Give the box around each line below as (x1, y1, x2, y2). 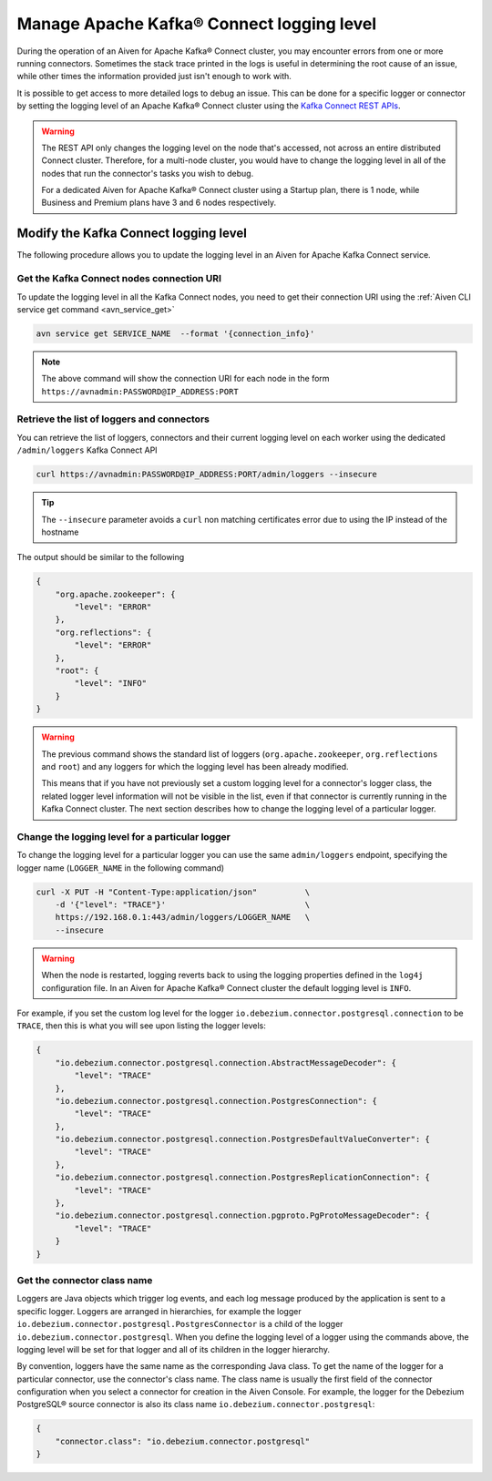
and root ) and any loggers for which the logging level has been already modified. (41, 761, 350, 771)
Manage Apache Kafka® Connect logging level (16, 14, 377, 34)
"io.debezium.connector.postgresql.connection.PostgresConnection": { (55, 1096, 378, 1106)
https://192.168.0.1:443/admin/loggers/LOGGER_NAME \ (55, 912, 311, 923)
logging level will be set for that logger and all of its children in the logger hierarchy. (16, 1343, 330, 1354)
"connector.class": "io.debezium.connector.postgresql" (55, 1435, 311, 1446)
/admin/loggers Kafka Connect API (16, 444, 159, 455)
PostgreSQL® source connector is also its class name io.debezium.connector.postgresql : (16, 1399, 375, 1410)
